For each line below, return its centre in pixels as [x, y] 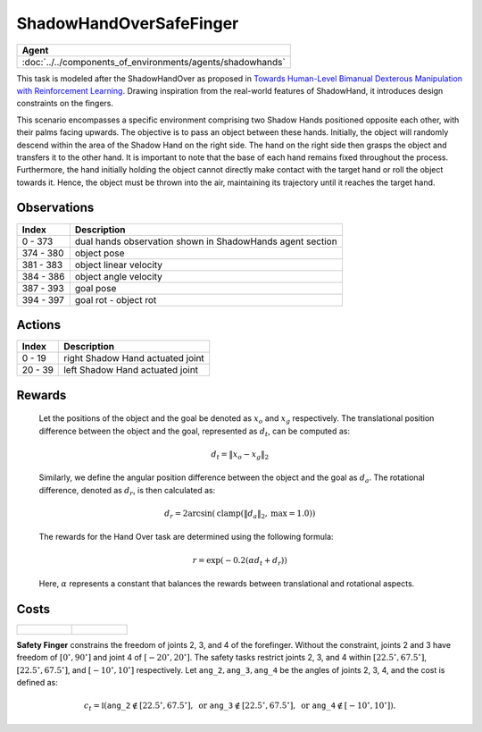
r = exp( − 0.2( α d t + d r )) [240, 561]
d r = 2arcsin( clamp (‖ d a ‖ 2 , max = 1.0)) [240, 514]
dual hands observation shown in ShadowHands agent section [206, 241]
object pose [100, 253]
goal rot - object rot [116, 299]
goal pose [96, 288]
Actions [39, 325]
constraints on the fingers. [65, 104]
